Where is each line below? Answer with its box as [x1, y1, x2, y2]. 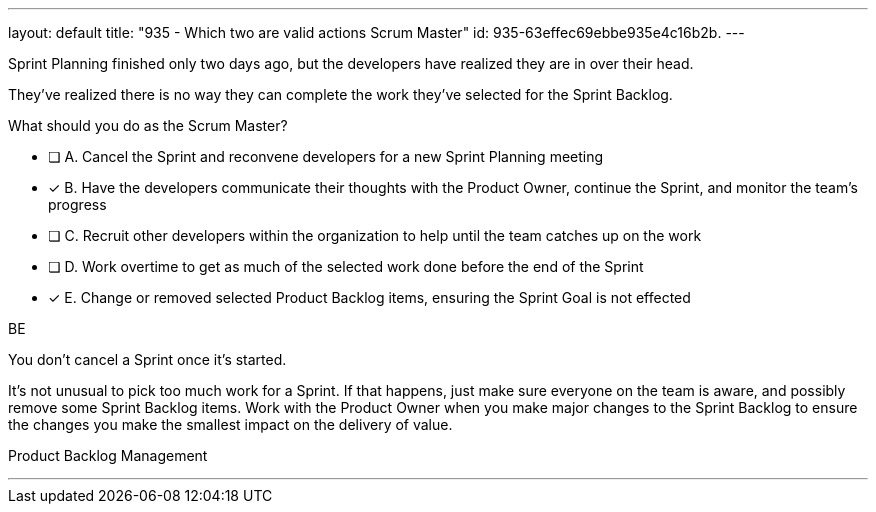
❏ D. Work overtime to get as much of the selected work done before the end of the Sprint [48, 258, 644, 275]
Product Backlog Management [8, 447, 208, 464]
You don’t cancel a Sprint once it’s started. [8, 351, 287, 368]
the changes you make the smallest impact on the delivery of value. [8, 416, 453, 433]
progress [48, 196, 107, 213]
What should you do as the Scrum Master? [8, 117, 288, 134]
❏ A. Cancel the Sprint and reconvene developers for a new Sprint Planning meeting [48, 148, 604, 165]
